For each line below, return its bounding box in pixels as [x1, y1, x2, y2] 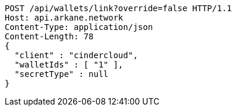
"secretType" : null [14, 69, 109, 79]
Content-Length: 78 [5, 32, 94, 41]
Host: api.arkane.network [5, 13, 124, 22]
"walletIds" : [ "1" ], [14, 60, 124, 69]
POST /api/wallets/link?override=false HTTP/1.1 [5, 4, 232, 13]
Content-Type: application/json [5, 22, 153, 32]
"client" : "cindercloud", [14, 51, 138, 60]
